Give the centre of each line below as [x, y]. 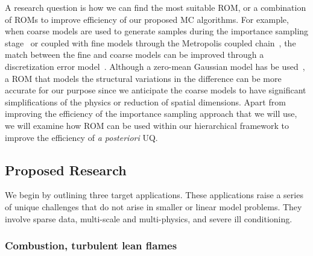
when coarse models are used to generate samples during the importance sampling [157, 31]
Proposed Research [66, 170]
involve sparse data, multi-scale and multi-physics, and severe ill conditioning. [149, 218]
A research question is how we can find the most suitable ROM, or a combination [156, 7]
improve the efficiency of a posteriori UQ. [81, 137]
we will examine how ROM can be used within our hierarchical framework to [147, 125]
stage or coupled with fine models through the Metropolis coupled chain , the [150, 42]
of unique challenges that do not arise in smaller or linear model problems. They [153, 206]
